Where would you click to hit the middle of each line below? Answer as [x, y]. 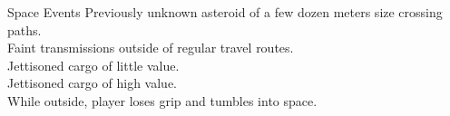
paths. [24, 29]
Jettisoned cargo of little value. [93, 65]
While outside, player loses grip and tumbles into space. [162, 100]
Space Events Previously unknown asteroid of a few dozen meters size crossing [225, 12]
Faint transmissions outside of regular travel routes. [151, 48]
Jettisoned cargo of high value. [92, 83]
